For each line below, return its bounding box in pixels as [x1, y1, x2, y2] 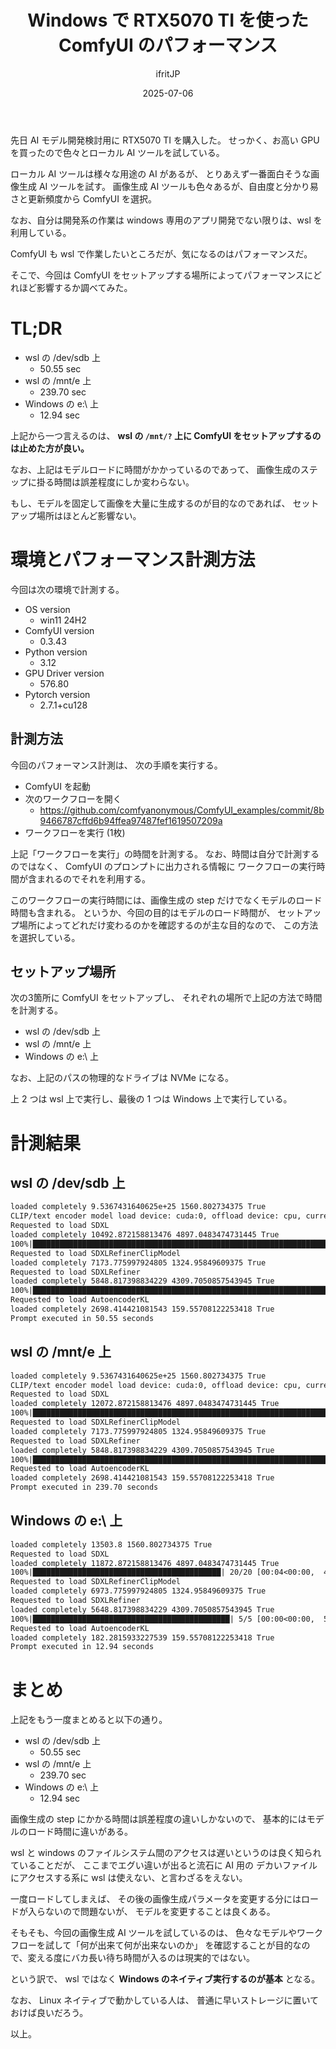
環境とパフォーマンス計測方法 [10, 549, 256, 571]
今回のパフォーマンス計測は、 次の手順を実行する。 [10, 759, 223, 771]
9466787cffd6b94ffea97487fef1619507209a [39, 814, 223, 826]
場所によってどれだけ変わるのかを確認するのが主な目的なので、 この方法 [18, 919, 319, 931]
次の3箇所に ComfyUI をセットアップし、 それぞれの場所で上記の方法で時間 [10, 992, 323, 1004]
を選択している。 [10, 931, 81, 943]
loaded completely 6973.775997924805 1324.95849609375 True [10, 1586, 267, 1596]
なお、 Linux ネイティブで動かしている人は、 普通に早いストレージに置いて [10, 1994, 320, 2006]
